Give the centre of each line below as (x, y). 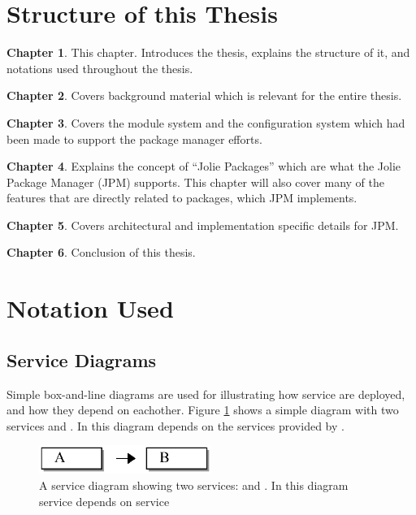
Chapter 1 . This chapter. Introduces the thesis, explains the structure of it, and (208, 52)
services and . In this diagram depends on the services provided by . (175, 425)
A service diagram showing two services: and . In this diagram (194, 485)
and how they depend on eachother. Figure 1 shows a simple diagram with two (203, 410)
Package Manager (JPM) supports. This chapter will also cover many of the (195, 182)
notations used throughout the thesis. (100, 68)
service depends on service (104, 501)
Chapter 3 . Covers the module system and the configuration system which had (206, 122)
